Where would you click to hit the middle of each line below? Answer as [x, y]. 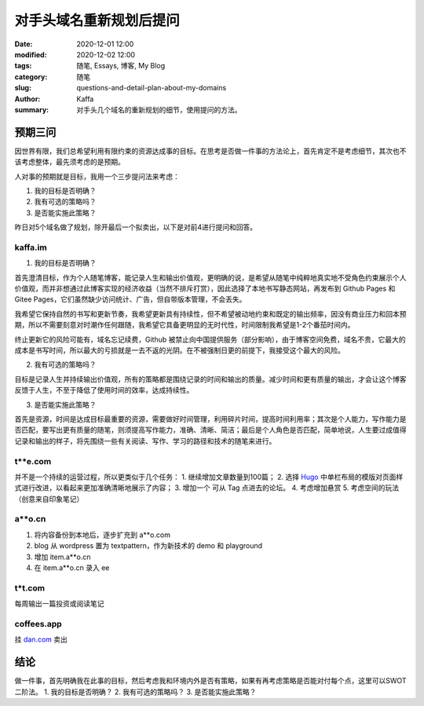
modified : [31, 54]
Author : [27, 99]
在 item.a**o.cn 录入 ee [72, 567]
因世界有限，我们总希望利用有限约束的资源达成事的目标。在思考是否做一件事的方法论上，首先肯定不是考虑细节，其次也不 [210, 151]
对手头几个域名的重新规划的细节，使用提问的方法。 [159, 109]
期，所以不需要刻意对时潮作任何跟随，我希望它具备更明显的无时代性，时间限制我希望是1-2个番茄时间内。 [185, 325]
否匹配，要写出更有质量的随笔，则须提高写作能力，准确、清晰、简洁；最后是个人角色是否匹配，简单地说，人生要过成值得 [210, 430]
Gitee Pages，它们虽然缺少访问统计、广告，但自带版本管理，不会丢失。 [130, 299]
